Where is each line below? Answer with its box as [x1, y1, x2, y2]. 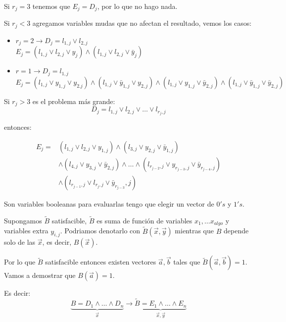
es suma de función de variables [96, 215, 192, 225]
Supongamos [4, 215, 42, 225]
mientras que [175, 225, 214, 236]
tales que [173, 257, 200, 267]
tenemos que [32, 1, 70, 11]
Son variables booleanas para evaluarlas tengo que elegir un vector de [4, 199, 214, 209]
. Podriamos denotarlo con [60, 225, 141, 236]
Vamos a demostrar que [4, 270, 76, 280]
